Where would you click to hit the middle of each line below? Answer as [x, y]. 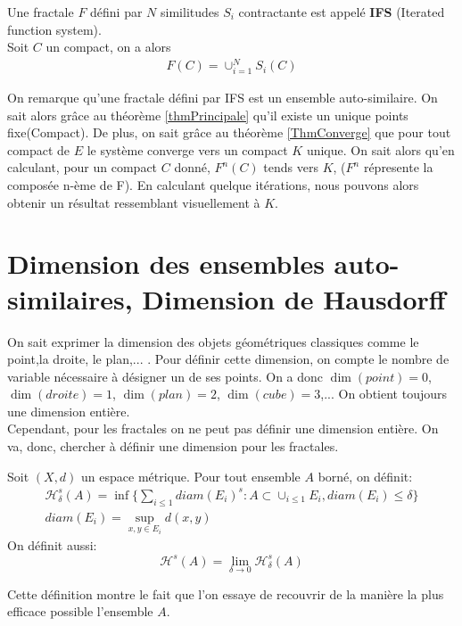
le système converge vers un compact [187, 149]
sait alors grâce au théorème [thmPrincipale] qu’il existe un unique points [208, 115]
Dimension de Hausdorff [294, 298]
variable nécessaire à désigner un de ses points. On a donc [165, 376]
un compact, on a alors [108, 47]
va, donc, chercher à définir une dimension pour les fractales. [173, 446]
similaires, [70, 298]
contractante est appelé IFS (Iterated [342, 12]
